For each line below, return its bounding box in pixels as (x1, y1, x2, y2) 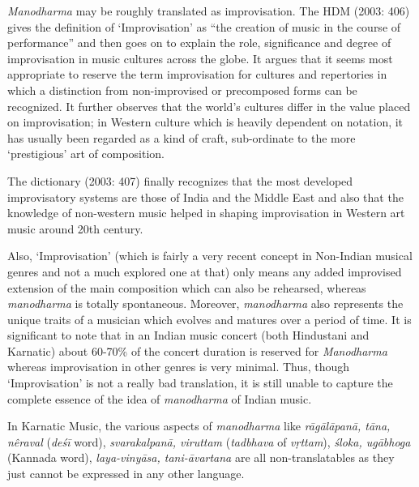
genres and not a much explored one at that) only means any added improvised (7, 263, 402, 280)
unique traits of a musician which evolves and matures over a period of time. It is (7, 310, 412, 327)
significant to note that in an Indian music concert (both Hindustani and (7, 327, 370, 344)
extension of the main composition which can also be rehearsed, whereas (7, 279, 366, 296)
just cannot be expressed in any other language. (7, 465, 245, 482)
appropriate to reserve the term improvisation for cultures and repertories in (7, 66, 387, 83)
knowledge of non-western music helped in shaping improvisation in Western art (7, 204, 405, 221)
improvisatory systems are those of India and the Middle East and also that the (7, 188, 404, 205)
